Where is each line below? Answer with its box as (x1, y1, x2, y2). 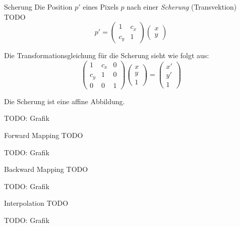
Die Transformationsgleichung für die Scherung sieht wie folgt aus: (4, 50, 209, 61)
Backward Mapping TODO (4, 164, 88, 174)
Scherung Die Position (4, 2, 73, 12)
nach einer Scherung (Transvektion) (127, 2, 237, 12)
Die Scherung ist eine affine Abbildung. (4, 96, 125, 106)
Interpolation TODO (4, 198, 69, 208)
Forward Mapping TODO (4, 130, 83, 141)
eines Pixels (83, 2, 118, 12)
